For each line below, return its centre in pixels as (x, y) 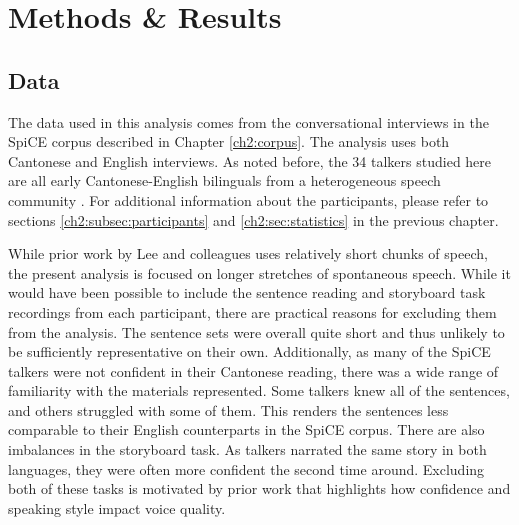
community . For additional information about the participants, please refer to (248, 199)
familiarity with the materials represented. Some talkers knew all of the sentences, (259, 390)
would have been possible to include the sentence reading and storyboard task (247, 292)
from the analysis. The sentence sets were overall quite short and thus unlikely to (256, 331)
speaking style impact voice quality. (117, 507)
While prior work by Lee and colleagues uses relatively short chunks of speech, (248, 253)
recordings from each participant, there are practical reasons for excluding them (252, 311)
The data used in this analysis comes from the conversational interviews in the (248, 121)
